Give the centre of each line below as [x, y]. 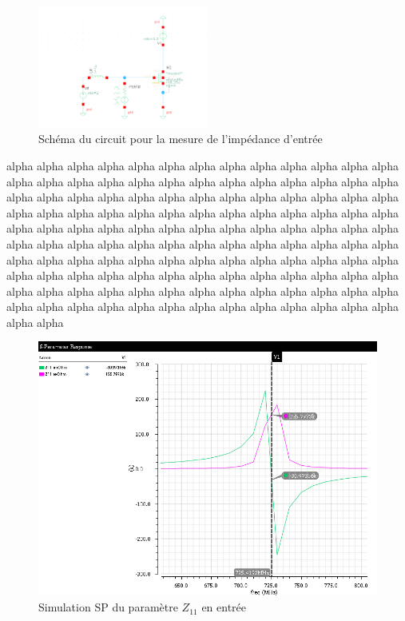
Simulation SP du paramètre [108, 607]
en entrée [224, 607]
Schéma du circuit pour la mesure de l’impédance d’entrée [181, 139]
